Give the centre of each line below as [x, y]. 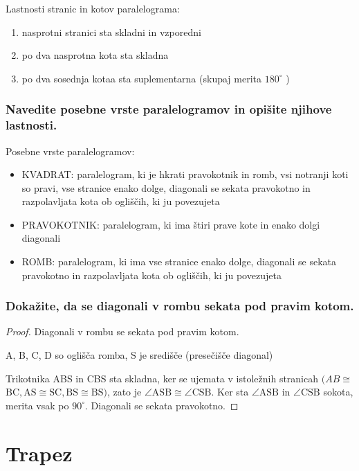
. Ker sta [230, 392]
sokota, [338, 392]
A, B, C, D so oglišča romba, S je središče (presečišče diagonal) [139, 355]
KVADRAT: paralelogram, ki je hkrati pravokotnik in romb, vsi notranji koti [185, 174]
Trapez [39, 453]
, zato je [124, 392]
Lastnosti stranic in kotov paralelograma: [93, 8]
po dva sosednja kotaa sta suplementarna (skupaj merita [141, 78]
